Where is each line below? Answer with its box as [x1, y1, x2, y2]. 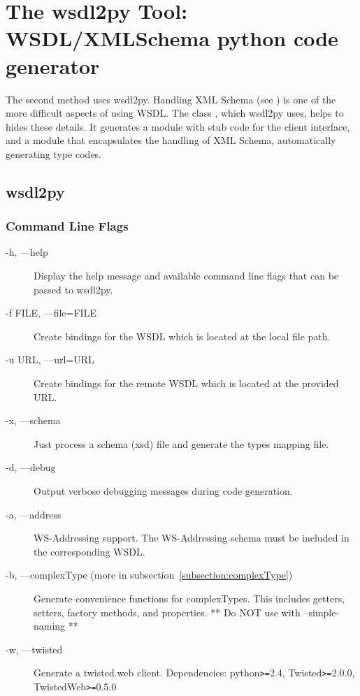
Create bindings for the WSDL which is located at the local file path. [34, 328, 331, 343]
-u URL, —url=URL [6, 352, 94, 367]
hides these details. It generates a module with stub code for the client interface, [6, 119, 350, 133]
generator [6, 51, 100, 80]
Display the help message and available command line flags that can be [34, 268, 339, 283]
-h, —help [6, 245, 48, 259]
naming [34, 618, 66, 633]
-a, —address [6, 507, 62, 521]
